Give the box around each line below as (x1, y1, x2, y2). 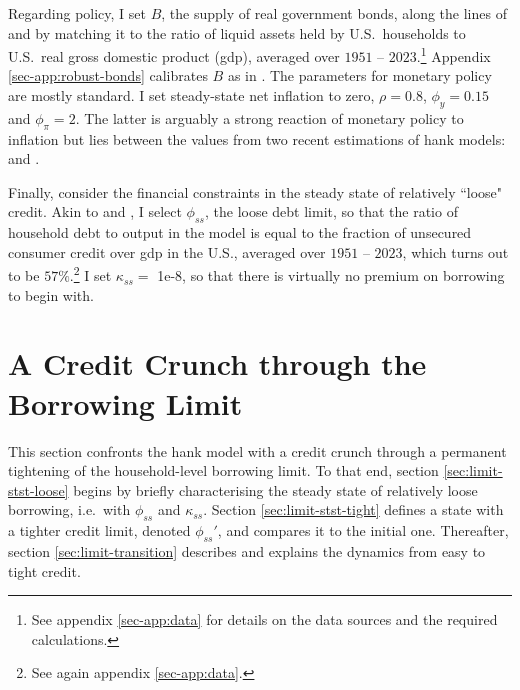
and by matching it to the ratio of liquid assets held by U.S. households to (8, 22, 466, 43)
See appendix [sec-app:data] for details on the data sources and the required (31, 609, 498, 630)
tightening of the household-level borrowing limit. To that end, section (8, 460, 439, 481)
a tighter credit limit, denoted (8, 520, 191, 541)
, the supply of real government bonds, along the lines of (161, 3, 507, 23)
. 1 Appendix (416, 43, 491, 66)
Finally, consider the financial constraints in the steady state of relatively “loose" (8, 181, 503, 202)
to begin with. (8, 284, 94, 305)
